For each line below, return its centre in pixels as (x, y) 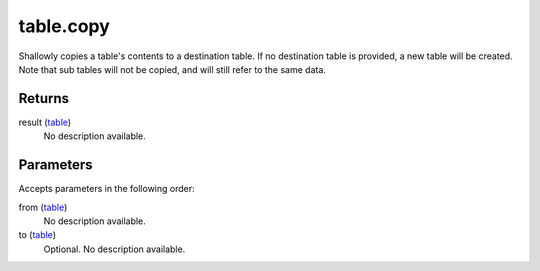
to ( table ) (37, 235)
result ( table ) (45, 122)
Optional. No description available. (114, 249)
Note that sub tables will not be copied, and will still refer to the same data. (172, 69)
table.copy (64, 26)
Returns (44, 98)
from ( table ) (43, 207)
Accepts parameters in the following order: (106, 189)
